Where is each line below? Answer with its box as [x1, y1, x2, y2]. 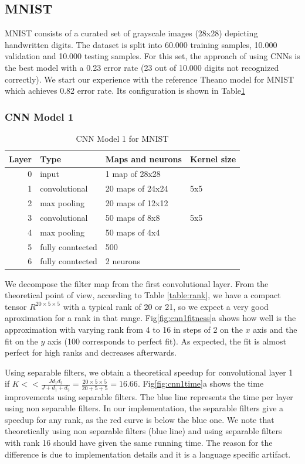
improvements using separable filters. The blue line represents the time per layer [5, 390, 293, 402]
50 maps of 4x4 [105, 226, 160, 238]
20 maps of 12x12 [105, 197, 168, 209]
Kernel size [189, 152, 236, 165]
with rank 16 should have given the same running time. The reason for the [5, 436, 273, 449]
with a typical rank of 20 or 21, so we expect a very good [63, 300, 269, 312]
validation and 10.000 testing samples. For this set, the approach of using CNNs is [5, 50, 300, 62]
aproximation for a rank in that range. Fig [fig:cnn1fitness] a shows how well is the [5, 312, 296, 324]
